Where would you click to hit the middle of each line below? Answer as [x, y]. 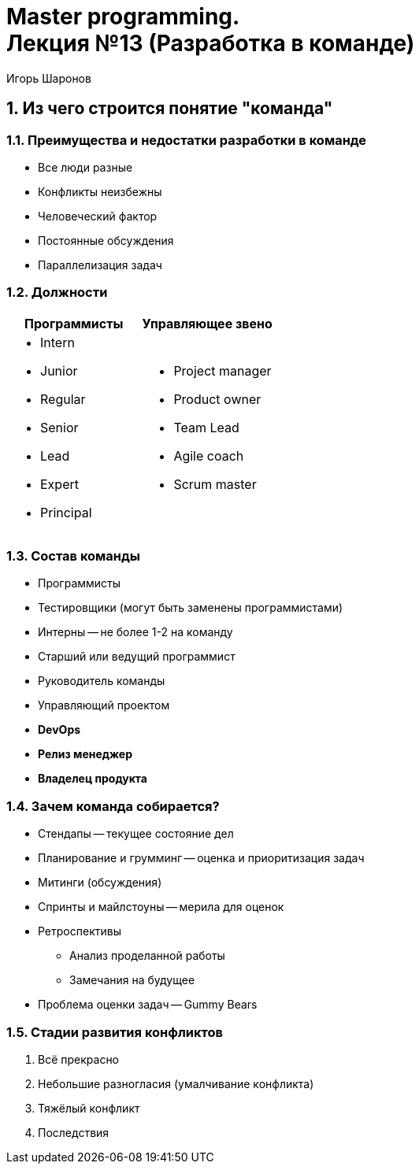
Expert [59, 484]
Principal [66, 512]
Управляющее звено [207, 323]
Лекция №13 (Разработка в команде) [211, 43]
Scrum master [215, 484]
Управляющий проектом [104, 705]
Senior [59, 427]
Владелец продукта [93, 779]
